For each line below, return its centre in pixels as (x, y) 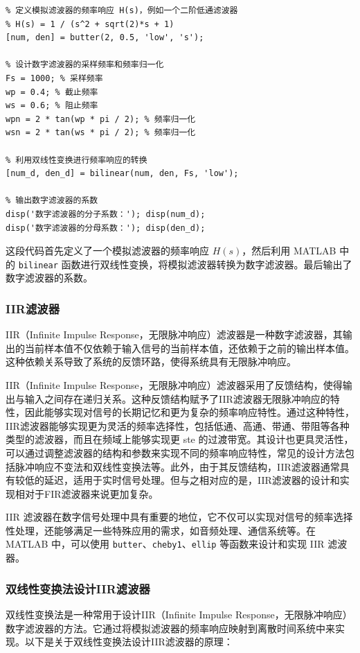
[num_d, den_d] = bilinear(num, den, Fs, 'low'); (122, 174)
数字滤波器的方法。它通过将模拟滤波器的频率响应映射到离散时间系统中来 (170, 628)
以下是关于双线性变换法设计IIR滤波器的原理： (129, 642)
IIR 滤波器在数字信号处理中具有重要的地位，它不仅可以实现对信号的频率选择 (179, 517)
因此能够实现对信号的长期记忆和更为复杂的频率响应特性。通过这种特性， (189, 412)
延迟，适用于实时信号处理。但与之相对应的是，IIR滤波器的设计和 (192, 480)
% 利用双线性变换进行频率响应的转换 (76, 160)
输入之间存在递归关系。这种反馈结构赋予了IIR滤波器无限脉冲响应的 (177, 398)
